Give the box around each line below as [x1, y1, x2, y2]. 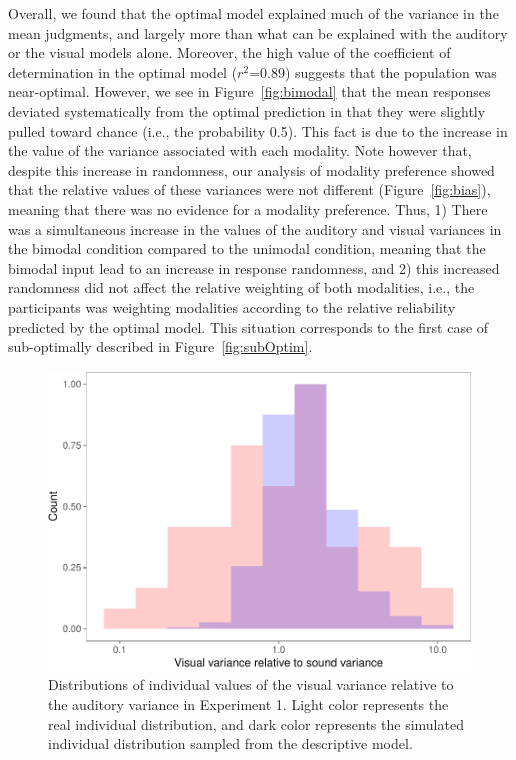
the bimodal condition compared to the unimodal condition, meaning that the [8, 238, 486, 259]
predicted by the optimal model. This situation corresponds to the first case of [8, 316, 489, 337]
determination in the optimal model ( [8, 61, 238, 82]
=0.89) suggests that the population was [249, 61, 497, 82]
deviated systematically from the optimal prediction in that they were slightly [8, 100, 486, 121]
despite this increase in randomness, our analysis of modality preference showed [8, 159, 495, 180]
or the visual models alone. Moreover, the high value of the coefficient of [8, 42, 451, 63]
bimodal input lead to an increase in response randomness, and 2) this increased [8, 257, 500, 278]
